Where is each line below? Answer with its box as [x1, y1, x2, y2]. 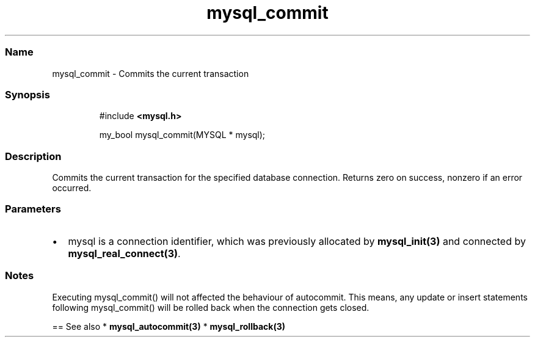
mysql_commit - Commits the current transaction [52, 68, 249, 79]
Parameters [5, 203, 61, 216]
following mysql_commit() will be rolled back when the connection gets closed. [52, 302, 369, 313]
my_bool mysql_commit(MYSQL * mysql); [99, 129, 266, 140]
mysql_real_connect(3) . [68, 247, 181, 260]
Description [5, 150, 62, 162]
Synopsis [5, 88, 50, 101]
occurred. [52, 183, 92, 193]
